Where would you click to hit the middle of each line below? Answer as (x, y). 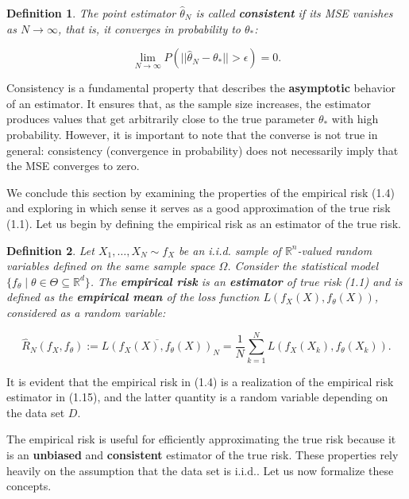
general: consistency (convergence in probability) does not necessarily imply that (203, 150)
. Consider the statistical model (303, 266)
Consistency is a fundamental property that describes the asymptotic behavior (201, 88)
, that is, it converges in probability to (149, 28)
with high (355, 119)
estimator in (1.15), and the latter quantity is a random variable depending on (197, 397)
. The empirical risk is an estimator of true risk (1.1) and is (246, 281)
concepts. (29, 486)
